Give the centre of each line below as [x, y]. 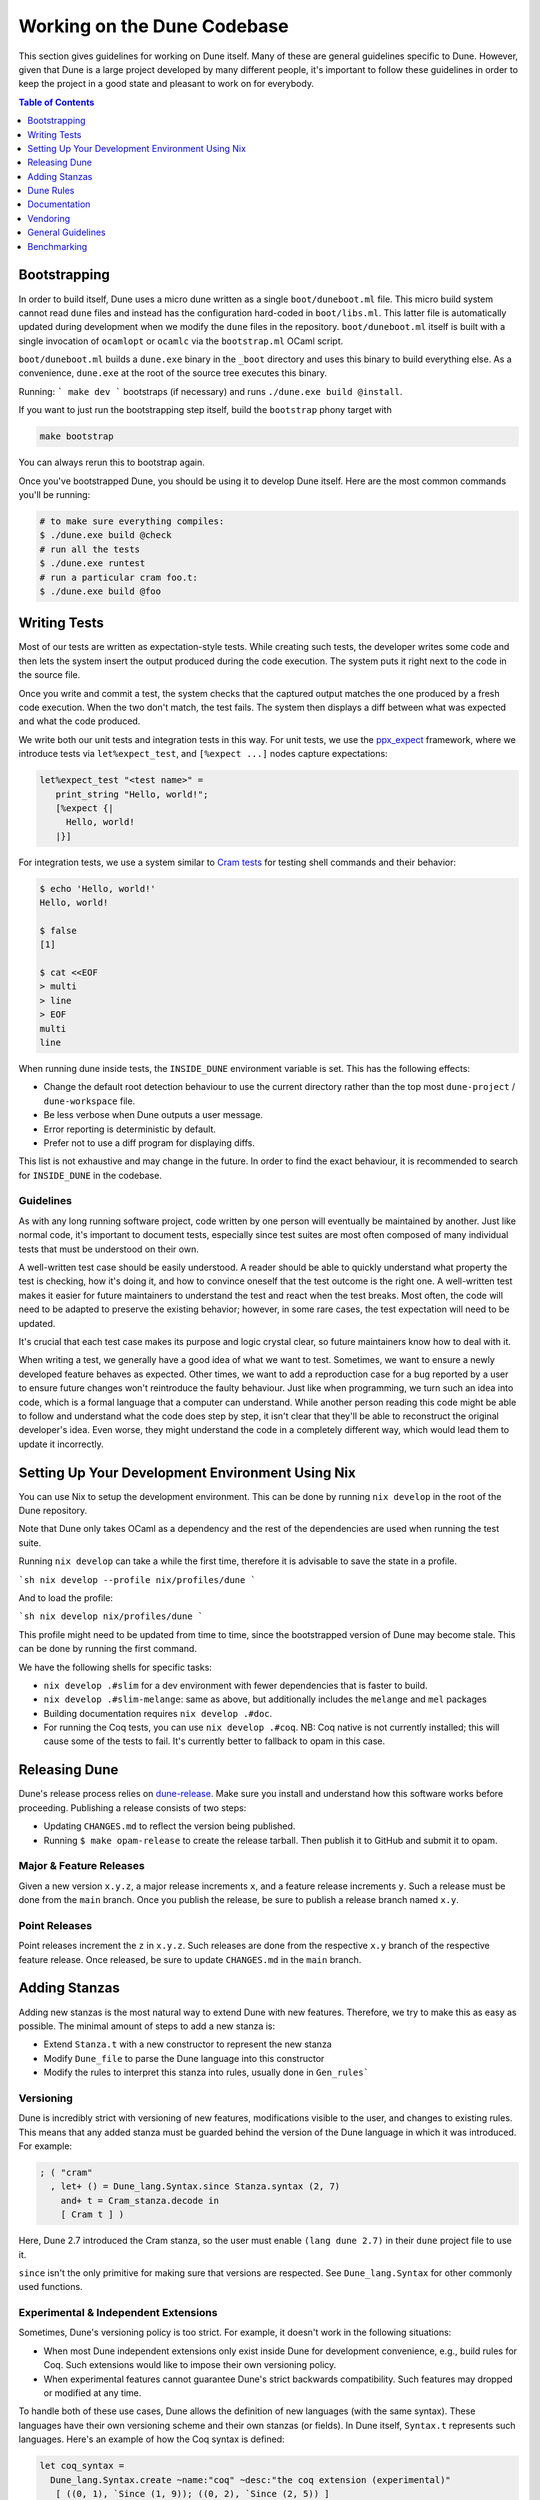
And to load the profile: [66, 1597]
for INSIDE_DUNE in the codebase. [90, 1175]
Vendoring [49, 218]
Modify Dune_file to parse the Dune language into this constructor [184, 2058]
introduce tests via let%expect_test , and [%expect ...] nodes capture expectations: [203, 754]
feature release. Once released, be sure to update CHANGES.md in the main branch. [190, 1959]
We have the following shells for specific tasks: [115, 1667]
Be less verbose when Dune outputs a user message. [153, 1115]
